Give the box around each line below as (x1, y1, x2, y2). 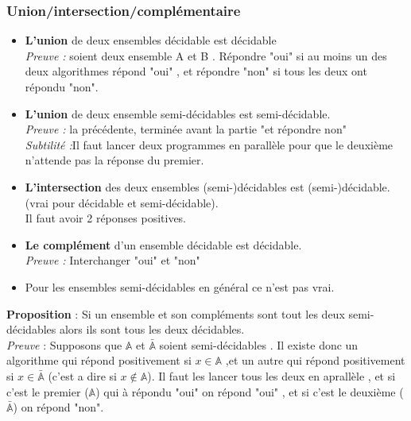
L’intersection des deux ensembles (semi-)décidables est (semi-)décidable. (25, 178, 390, 195)
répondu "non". (25, 79, 99, 95)
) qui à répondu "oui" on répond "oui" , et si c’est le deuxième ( (95, 383, 404, 400)
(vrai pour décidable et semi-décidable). (25, 194, 219, 210)
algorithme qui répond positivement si (6, 352, 192, 369)
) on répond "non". (13, 399, 104, 415)
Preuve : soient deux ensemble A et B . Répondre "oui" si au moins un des (25, 47, 387, 64)
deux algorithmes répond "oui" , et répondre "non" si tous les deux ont (25, 63, 367, 79)
